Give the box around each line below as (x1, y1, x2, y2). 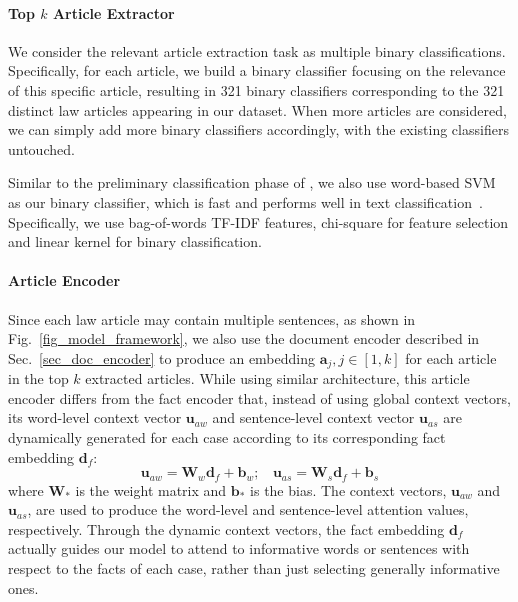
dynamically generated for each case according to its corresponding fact (8, 426, 446, 447)
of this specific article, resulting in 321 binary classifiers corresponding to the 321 (8, 79, 505, 100)
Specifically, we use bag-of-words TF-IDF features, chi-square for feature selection (8, 211, 509, 232)
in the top (8, 368, 69, 389)
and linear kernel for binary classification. (8, 231, 262, 252)
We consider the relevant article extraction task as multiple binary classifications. (8, 40, 506, 61)
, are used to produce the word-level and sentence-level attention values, (27, 499, 469, 520)
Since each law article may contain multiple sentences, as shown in (8, 308, 416, 329)
